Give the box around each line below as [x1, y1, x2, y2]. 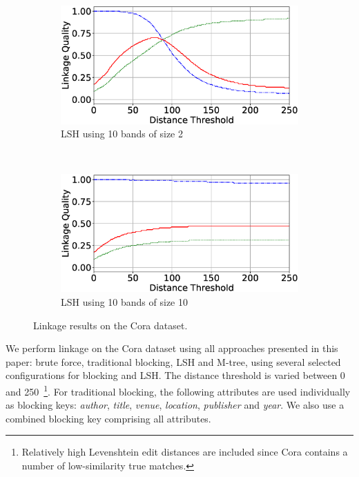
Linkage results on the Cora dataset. [33, 318, 188, 332]
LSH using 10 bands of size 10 [61, 295, 188, 309]
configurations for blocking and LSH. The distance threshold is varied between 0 [6, 368, 345, 382]
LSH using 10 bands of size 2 [61, 126, 183, 141]
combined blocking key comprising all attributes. [6, 411, 211, 425]
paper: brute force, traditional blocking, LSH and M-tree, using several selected [6, 354, 341, 369]
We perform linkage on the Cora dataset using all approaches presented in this [6, 341, 338, 356]
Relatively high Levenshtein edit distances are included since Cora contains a [21, 445, 348, 459]
